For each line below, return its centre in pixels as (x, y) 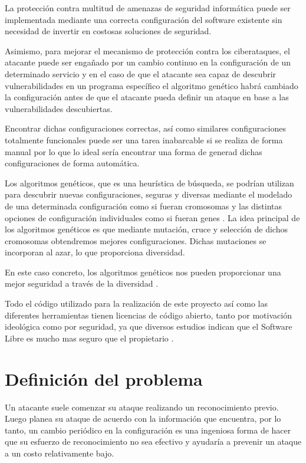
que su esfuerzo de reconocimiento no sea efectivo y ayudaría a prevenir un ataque (153, 441)
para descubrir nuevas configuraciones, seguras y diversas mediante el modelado (149, 194)
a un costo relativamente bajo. (60, 453)
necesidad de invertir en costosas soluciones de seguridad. (108, 31)
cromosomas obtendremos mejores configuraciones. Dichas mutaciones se (136, 240)
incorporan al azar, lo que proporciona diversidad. (95, 252)
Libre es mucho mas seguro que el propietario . (89, 338)
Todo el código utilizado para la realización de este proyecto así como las (136, 303)
